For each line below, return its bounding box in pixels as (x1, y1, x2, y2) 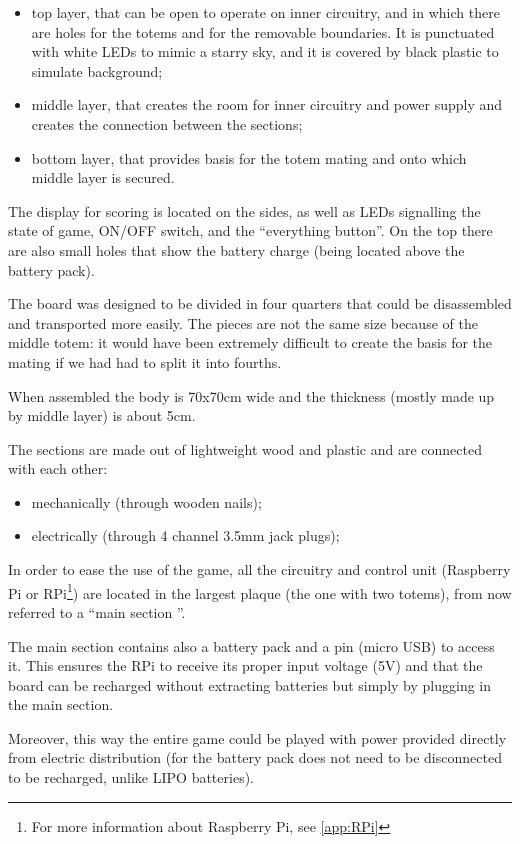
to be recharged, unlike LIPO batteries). (8, 767, 254, 788)
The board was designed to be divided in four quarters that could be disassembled (8, 293, 512, 314)
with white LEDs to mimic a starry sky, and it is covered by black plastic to (31, 41, 499, 62)
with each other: (8, 458, 108, 479)
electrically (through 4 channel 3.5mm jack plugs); (31, 525, 340, 546)
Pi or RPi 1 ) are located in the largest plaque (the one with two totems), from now (8, 579, 512, 603)
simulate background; (31, 60, 163, 81)
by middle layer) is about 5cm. (8, 405, 196, 426)
